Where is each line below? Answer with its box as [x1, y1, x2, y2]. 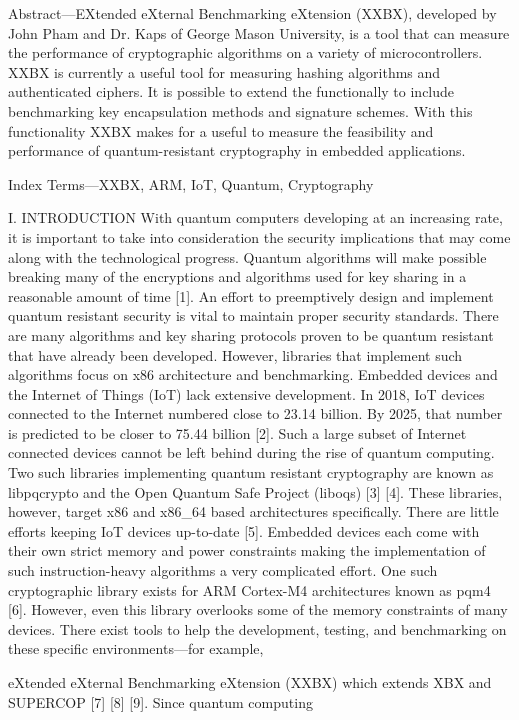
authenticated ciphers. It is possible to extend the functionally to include [8, 81, 455, 102]
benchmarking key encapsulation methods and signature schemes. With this [8, 100, 473, 121]
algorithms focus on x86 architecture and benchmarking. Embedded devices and [8, 364, 498, 385]
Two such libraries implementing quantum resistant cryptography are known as [8, 462, 494, 483]
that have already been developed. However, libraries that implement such [8, 344, 463, 365]
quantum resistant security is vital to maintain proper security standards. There [8, 305, 499, 326]
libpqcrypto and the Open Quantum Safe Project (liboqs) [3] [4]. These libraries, [8, 481, 503, 502]
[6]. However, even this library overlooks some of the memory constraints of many [8, 599, 508, 620]
